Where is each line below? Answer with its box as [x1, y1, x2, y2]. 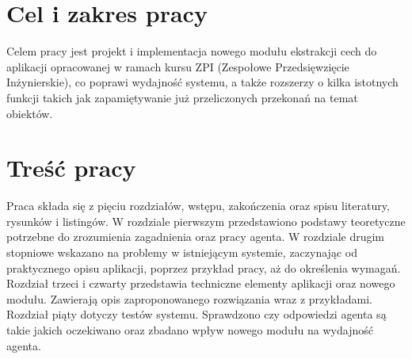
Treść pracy [6, 151, 136, 184]
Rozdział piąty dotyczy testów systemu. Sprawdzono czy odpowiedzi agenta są [6, 306, 387, 323]
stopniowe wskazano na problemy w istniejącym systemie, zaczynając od [6, 244, 357, 260]
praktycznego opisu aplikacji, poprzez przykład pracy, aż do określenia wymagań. [6, 259, 401, 276]
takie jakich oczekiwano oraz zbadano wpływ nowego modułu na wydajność [6, 321, 373, 338]
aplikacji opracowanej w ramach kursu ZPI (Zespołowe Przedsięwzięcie [6, 58, 349, 74]
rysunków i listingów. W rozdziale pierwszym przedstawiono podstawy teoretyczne [6, 212, 406, 229]
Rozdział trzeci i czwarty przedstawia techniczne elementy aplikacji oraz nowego [6, 275, 395, 292]
